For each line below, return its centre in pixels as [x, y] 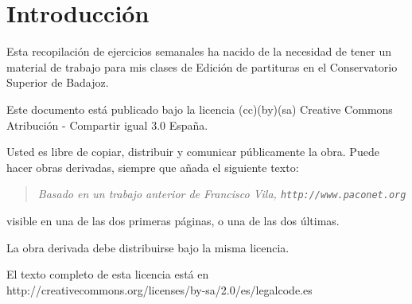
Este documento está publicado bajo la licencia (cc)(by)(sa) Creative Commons [200, 109]
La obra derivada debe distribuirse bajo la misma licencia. [148, 247]
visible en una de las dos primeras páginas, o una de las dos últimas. [173, 220]
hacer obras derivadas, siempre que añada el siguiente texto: [153, 167]
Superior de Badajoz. [58, 82]
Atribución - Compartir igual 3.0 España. [107, 125]
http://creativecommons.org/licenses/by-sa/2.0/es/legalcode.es [159, 289]
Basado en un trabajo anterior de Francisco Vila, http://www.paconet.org [222, 194]
